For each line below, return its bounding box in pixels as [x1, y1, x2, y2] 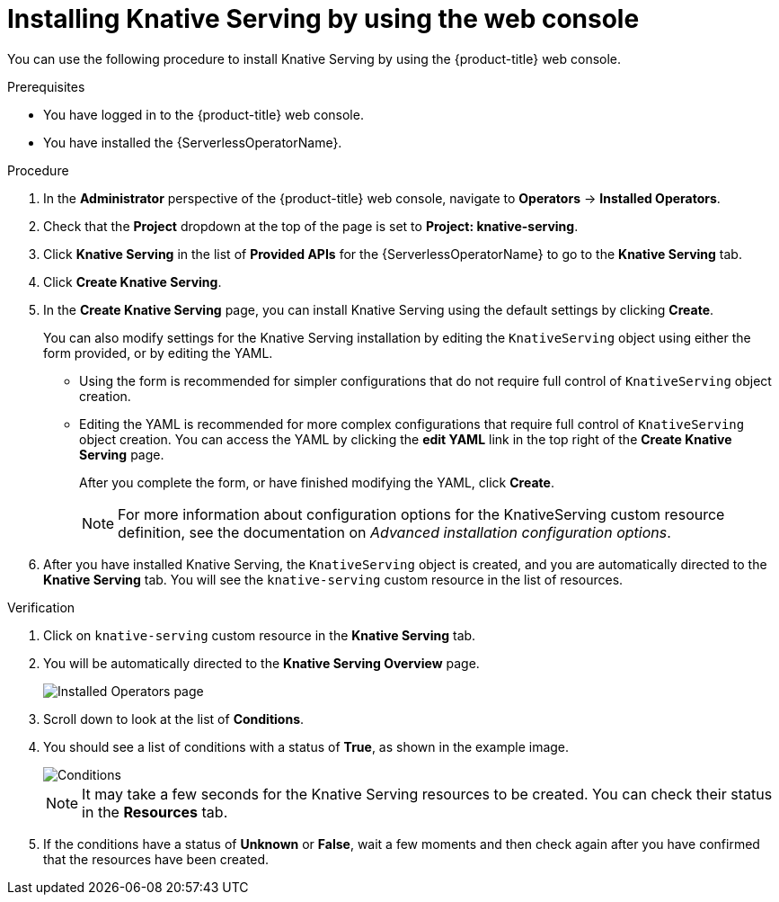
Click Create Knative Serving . [43, 273, 222, 290]
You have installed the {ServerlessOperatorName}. [43, 134, 342, 150]
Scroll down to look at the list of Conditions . [43, 710, 305, 727]
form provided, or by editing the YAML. [43, 344, 273, 361]
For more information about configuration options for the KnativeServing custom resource [118, 505, 725, 523]
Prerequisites [7, 78, 85, 94]
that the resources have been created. [43, 851, 270, 867]
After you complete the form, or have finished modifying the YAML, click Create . [79, 474, 554, 490]
